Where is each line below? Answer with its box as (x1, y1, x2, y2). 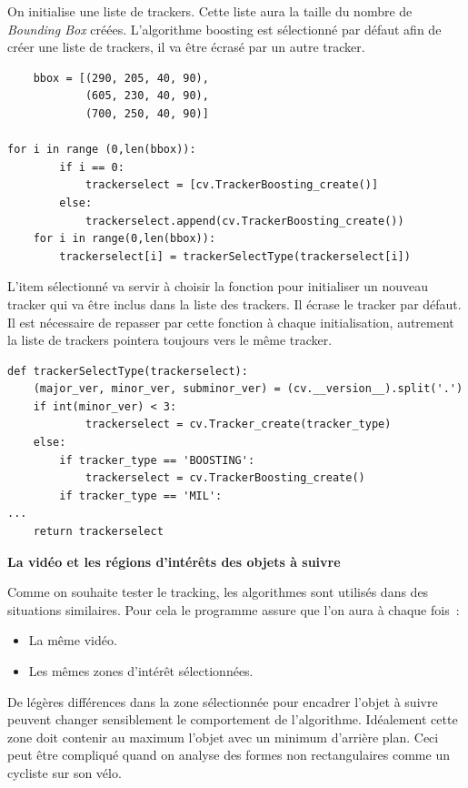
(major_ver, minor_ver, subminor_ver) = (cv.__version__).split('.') (33, 382, 463, 396)
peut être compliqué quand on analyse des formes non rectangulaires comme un (7, 745, 450, 764)
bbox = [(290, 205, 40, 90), (33, 71, 209, 85)
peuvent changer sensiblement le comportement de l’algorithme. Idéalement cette (7, 710, 458, 729)
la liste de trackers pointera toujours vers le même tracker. (7, 330, 333, 349)
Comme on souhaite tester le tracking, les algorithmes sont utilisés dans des (7, 582, 429, 601)
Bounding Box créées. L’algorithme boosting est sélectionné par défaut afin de (7, 19, 442, 38)
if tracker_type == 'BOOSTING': (59, 453, 255, 467)
